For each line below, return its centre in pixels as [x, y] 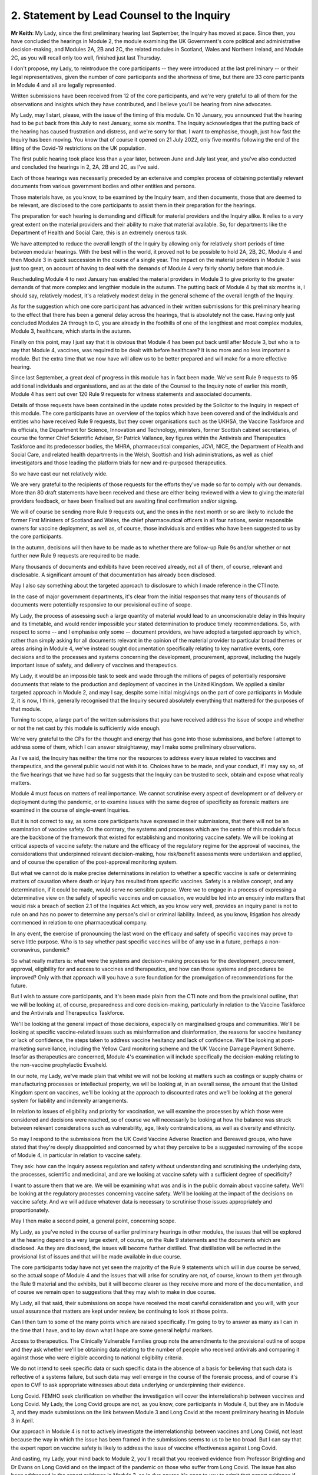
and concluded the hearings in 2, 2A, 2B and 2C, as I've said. [85, 167]
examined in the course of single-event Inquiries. [70, 810]
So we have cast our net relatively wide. [59, 473]
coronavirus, [26, 950]
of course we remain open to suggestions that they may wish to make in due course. [113, 1292]
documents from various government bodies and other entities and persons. [104, 186]
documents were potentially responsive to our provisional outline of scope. [102, 605]
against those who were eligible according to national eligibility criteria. [97, 1358]
